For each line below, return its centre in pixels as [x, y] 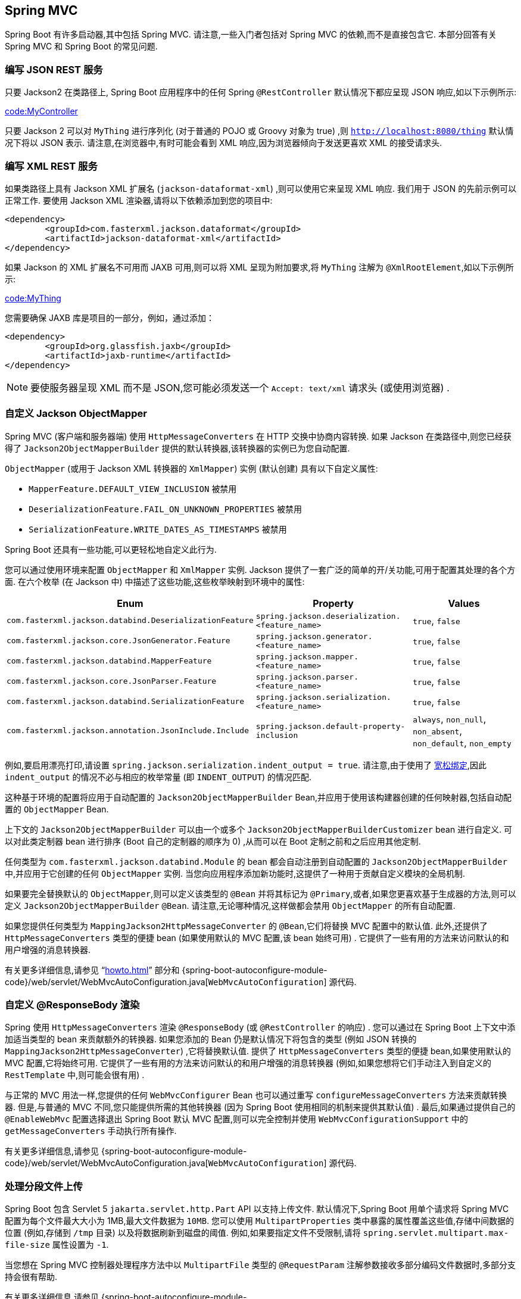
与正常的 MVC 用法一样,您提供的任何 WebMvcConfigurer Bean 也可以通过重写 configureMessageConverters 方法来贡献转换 [256, 1095]
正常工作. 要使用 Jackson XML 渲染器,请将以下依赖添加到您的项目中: [139, 200]
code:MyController [41, 111]
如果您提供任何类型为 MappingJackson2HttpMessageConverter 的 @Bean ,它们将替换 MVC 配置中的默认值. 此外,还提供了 [246, 926]
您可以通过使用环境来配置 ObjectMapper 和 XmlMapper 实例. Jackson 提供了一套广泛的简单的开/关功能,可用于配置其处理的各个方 [260, 569]
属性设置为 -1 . [80, 1245]
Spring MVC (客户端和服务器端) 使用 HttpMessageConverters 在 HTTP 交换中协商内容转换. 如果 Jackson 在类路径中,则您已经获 [258, 436]
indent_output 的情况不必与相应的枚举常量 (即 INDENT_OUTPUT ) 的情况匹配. [158, 777]
